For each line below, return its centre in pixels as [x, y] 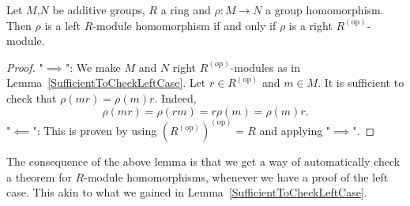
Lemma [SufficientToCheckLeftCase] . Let [106, 82]
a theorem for [39, 176]
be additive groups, [99, 9]
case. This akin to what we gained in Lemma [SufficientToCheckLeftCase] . [187, 192]
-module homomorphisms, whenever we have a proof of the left [236, 176]
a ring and [186, 9]
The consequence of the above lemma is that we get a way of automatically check [203, 161]
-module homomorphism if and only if [184, 25]
